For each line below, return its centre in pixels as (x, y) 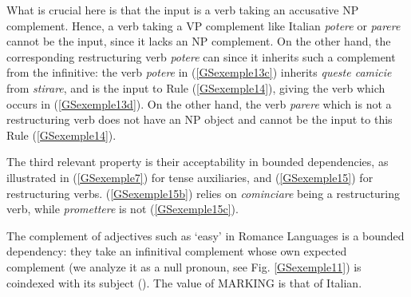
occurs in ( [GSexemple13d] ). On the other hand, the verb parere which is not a (199, 103)
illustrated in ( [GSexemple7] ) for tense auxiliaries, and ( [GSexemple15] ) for (190, 177)
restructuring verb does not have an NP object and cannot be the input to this (200, 119)
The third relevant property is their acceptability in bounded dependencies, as (198, 162)
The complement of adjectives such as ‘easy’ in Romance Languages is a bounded (205, 235)
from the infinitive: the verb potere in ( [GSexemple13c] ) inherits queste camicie (199, 72)
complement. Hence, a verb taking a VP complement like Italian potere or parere (204, 25)
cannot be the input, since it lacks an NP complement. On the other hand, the (199, 41)
